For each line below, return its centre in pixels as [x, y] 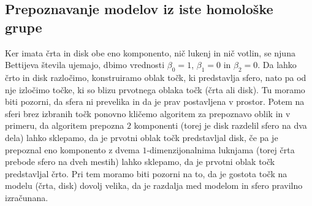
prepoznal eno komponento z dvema [72, 149]
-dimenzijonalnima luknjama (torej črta [221, 149]
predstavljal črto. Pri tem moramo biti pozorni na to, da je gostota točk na [146, 173]
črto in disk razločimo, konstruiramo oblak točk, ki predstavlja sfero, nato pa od [156, 77]
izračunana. [27, 197]
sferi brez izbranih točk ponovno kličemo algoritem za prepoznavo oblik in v [148, 113]
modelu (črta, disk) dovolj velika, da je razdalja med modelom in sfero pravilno [154, 185]
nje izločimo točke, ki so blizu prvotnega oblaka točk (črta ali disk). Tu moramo [155, 89]
